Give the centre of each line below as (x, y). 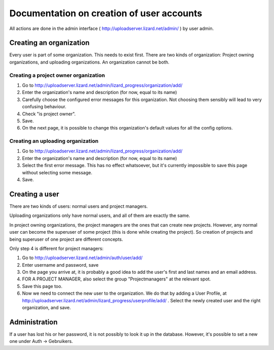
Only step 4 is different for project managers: (57, 248)
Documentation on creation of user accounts (106, 13)
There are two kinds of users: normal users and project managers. (79, 206)
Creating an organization (49, 43)
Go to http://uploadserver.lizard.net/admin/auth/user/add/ (82, 258)
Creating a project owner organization (57, 75)
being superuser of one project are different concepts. (66, 239)
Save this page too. (42, 286)
